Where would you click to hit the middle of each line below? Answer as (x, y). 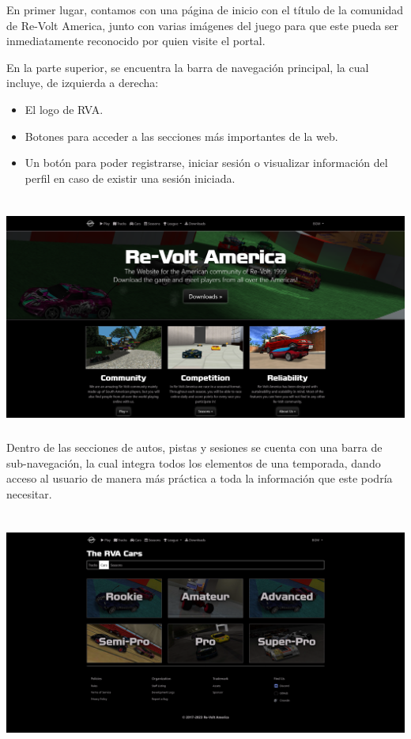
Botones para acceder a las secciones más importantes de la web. (181, 136)
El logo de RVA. (64, 109)
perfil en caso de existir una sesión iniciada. (130, 178)
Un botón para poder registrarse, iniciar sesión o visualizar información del (206, 163)
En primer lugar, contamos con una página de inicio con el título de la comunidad (205, 9)
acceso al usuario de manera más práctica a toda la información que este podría (200, 478)
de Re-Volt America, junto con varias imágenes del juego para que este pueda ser (203, 25)
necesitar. (29, 494)
